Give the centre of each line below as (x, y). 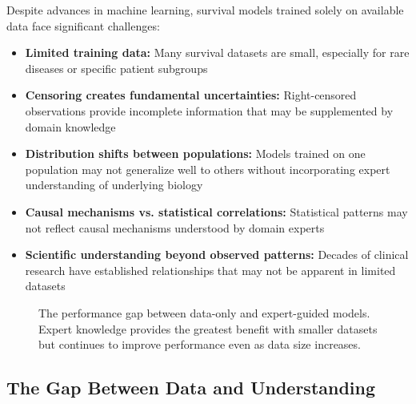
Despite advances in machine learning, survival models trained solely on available (205, 10)
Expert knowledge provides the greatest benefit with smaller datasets (208, 328)
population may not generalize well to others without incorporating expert (208, 169)
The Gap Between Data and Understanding (191, 388)
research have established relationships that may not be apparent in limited (210, 270)
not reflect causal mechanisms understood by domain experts (175, 227)
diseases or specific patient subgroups (116, 68)
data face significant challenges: (83, 25)
